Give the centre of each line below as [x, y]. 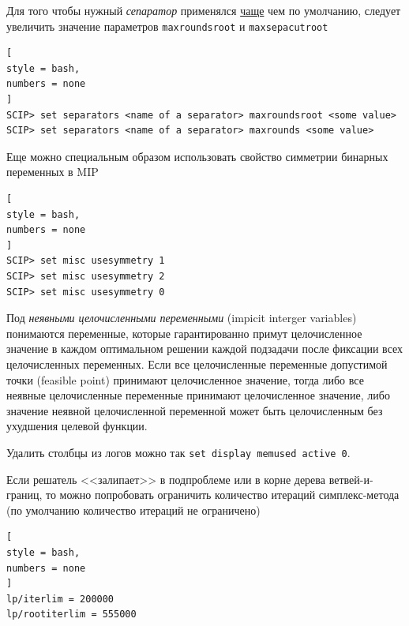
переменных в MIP [53, 172]
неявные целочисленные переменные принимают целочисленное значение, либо [198, 395]
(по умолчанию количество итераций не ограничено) [133, 510]
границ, [24, 495]
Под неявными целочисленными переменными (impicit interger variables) [182, 318]
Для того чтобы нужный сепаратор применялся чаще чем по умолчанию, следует [204, 10]
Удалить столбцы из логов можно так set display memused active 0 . [178, 452]
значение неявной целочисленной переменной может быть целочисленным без [195, 410]
